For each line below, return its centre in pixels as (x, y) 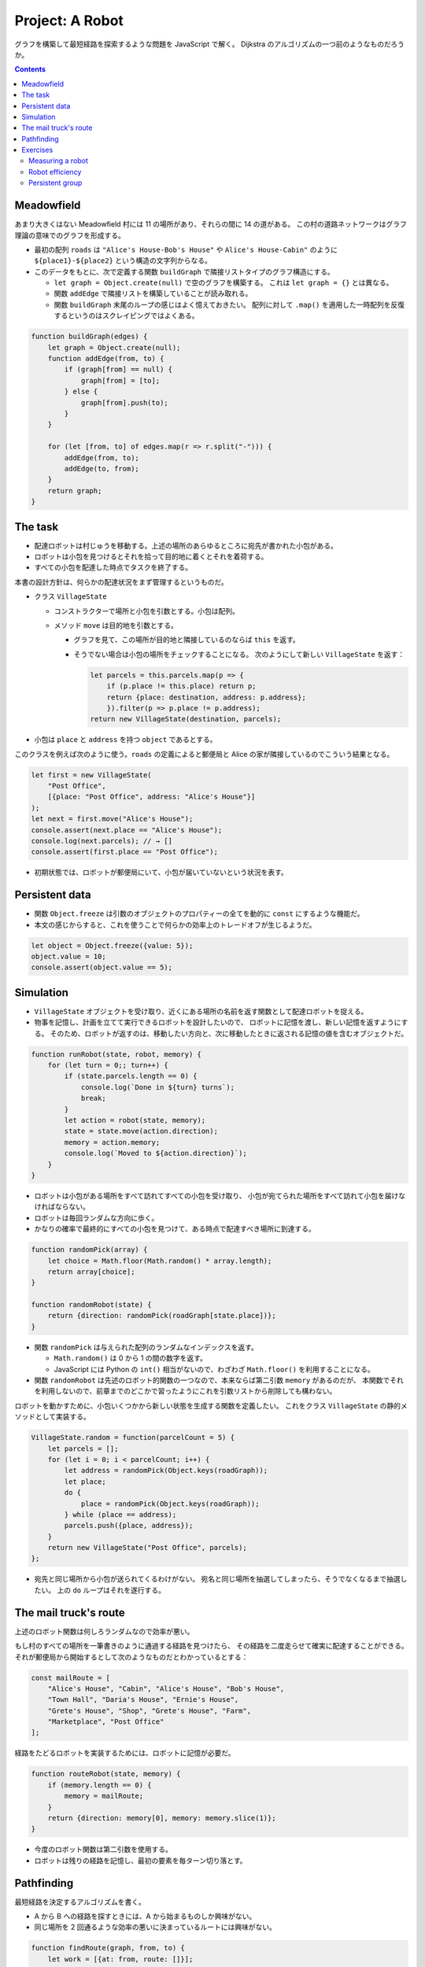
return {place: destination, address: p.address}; (206, 697)
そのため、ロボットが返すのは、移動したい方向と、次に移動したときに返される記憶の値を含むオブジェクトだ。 (229, 1033)
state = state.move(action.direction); (141, 1131)
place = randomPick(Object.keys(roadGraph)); (170, 1504)
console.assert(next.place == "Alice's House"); (127, 830)
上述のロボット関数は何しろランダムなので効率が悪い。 (104, 1631)
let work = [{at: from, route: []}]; (120, 1959)
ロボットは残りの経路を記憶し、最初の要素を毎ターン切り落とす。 (140, 1860)
